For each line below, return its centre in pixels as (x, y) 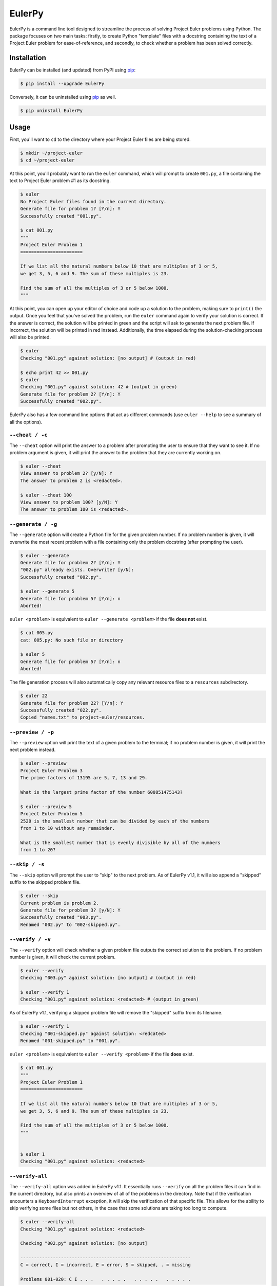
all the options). (26, 422)
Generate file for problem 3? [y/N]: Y (70, 910)
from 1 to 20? (38, 850)
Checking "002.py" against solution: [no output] (84, 1243)
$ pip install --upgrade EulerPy (62, 84)
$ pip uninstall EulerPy (52, 111)
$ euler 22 (34, 696)
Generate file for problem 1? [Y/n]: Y (70, 209)
